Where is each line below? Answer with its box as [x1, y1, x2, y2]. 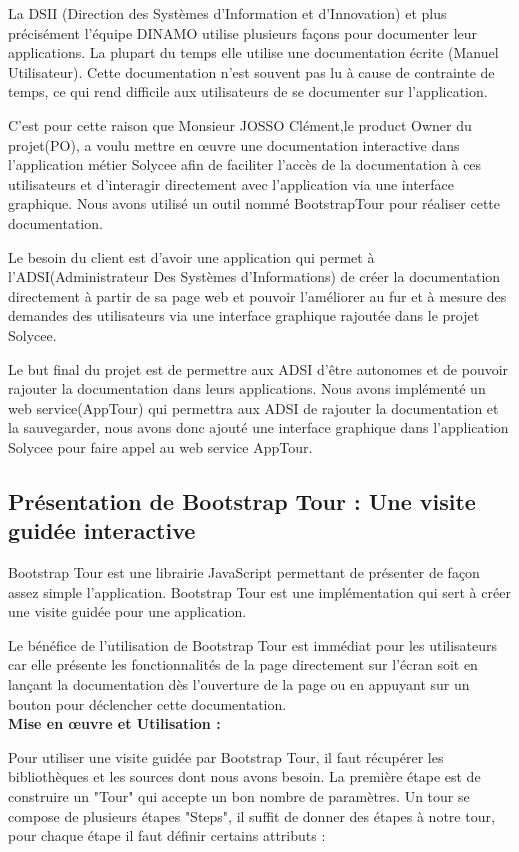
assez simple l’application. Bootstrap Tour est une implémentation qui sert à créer [8, 581, 511, 602]
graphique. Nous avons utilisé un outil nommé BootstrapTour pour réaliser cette [8, 193, 500, 214]
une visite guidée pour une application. [8, 601, 247, 622]
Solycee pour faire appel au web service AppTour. [8, 436, 313, 457]
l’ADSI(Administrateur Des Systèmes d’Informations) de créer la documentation [8, 266, 501, 287]
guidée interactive [8, 515, 196, 546]
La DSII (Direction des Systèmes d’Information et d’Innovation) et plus [8, 3, 447, 23]
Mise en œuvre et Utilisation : [8, 713, 221, 734]
